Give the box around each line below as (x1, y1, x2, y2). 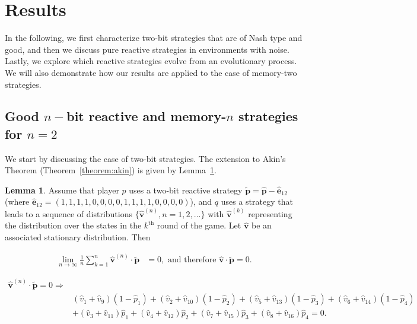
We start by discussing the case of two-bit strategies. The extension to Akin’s (5, 152, 286, 164)
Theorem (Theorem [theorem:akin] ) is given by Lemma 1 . (5, 164, 217, 176)
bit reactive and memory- (66, 107, 227, 125)
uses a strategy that (221, 195, 293, 208)
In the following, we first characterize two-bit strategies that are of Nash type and (5, 31, 303, 44)
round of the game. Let (157, 219, 241, 231)
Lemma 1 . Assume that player (5, 183, 119, 196)
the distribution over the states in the (5, 219, 142, 231)
